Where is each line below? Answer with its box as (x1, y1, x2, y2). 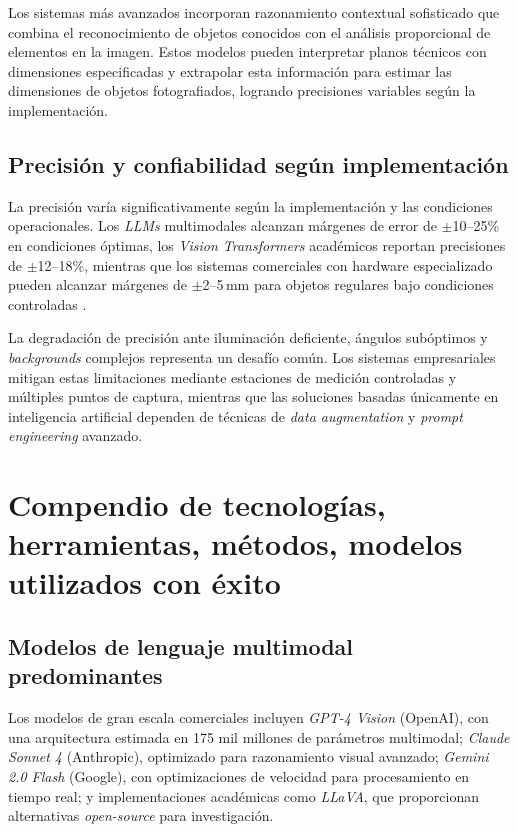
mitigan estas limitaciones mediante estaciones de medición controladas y (8, 366, 457, 387)
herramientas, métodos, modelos (8, 523, 463, 564)
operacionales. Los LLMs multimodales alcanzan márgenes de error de (8, 215, 437, 236)
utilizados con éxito (8, 562, 281, 603)
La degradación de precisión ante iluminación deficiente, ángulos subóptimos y (8, 327, 488, 348)
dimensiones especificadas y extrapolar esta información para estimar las (8, 60, 452, 81)
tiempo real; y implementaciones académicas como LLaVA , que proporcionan (8, 785, 480, 806)
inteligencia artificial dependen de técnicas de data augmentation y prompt (8, 405, 463, 426)
